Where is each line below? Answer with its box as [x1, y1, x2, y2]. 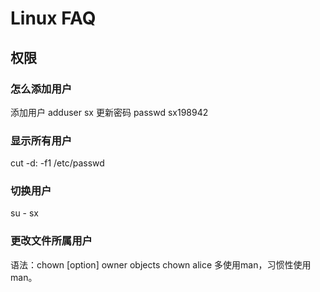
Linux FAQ [10, 7, 97, 30]
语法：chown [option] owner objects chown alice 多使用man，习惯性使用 [10, 258, 312, 271]
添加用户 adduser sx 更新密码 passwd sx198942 [10, 106, 209, 118]
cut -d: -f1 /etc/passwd [10, 157, 105, 169]
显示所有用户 [10, 133, 73, 147]
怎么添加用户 [10, 82, 73, 96]
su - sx [10, 207, 40, 219]
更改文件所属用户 [10, 234, 93, 248]
